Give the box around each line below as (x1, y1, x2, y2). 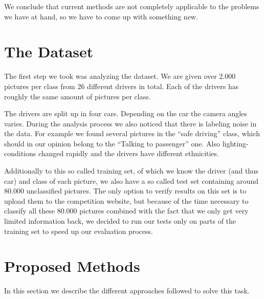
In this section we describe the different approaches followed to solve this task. (4, 285, 250, 296)
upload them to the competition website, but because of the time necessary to (4, 195, 249, 206)
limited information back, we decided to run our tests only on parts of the (4, 216, 236, 226)
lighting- (222, 138, 249, 148)
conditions (4, 148, 36, 159)
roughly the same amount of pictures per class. (4, 91, 151, 101)
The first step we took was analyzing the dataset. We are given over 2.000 (4, 71, 236, 81)
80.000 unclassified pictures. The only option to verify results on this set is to (4, 185, 247, 196)
